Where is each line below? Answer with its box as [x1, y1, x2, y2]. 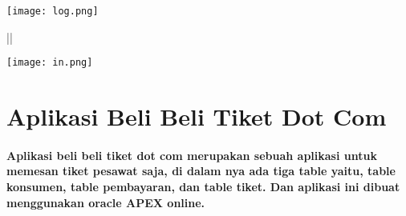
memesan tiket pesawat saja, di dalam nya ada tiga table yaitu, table [6, 162, 396, 179]
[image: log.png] [6, 6, 99, 17]
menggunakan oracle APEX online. [6, 194, 205, 210]
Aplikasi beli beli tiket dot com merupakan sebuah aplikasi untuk [6, 146, 377, 163]
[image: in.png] [6, 57, 93, 69]
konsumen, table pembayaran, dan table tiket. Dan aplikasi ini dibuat [6, 178, 400, 195]
